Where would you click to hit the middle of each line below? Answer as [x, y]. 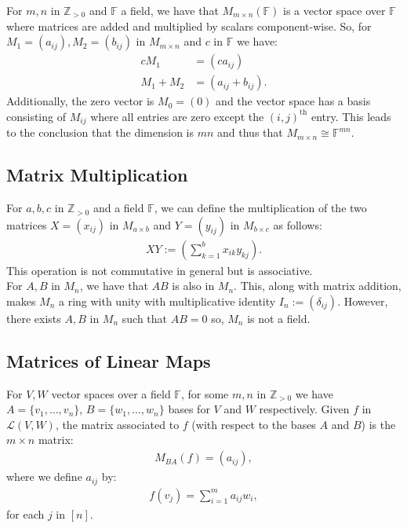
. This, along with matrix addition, [318, 286]
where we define [44, 477]
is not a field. [279, 318]
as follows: [298, 224]
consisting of [36, 116]
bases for [189, 409]
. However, [363, 301]
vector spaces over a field [111, 393]
